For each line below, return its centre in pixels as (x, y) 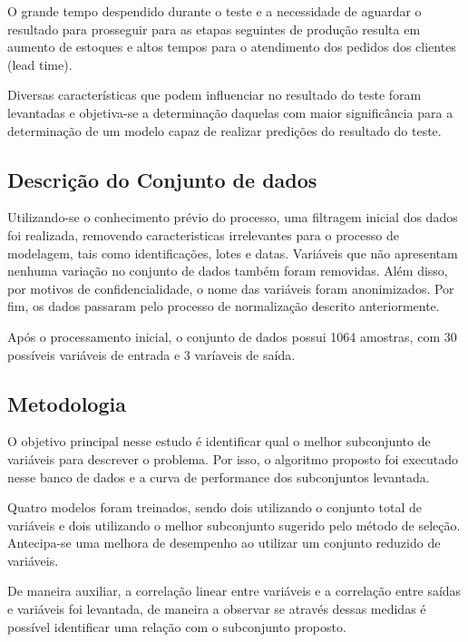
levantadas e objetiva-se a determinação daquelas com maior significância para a (230, 112)
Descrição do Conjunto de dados (162, 179)
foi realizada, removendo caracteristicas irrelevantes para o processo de (203, 234)
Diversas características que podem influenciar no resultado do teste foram (214, 95)
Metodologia (67, 403)
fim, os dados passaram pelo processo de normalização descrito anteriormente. (224, 306)
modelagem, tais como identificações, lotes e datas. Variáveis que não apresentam (233, 253)
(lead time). (40, 64)
